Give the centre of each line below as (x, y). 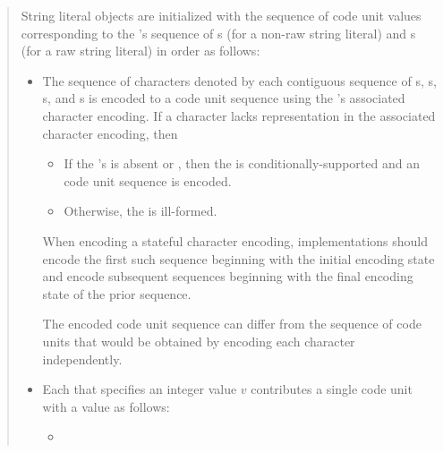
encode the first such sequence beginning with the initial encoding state (239, 258)
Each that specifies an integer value (140, 389)
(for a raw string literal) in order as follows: (141, 51)
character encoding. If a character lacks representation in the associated (239, 115)
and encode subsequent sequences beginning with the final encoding (228, 276)
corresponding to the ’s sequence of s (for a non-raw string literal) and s (218, 33)
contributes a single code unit (332, 389)
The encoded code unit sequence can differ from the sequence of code (232, 324)
